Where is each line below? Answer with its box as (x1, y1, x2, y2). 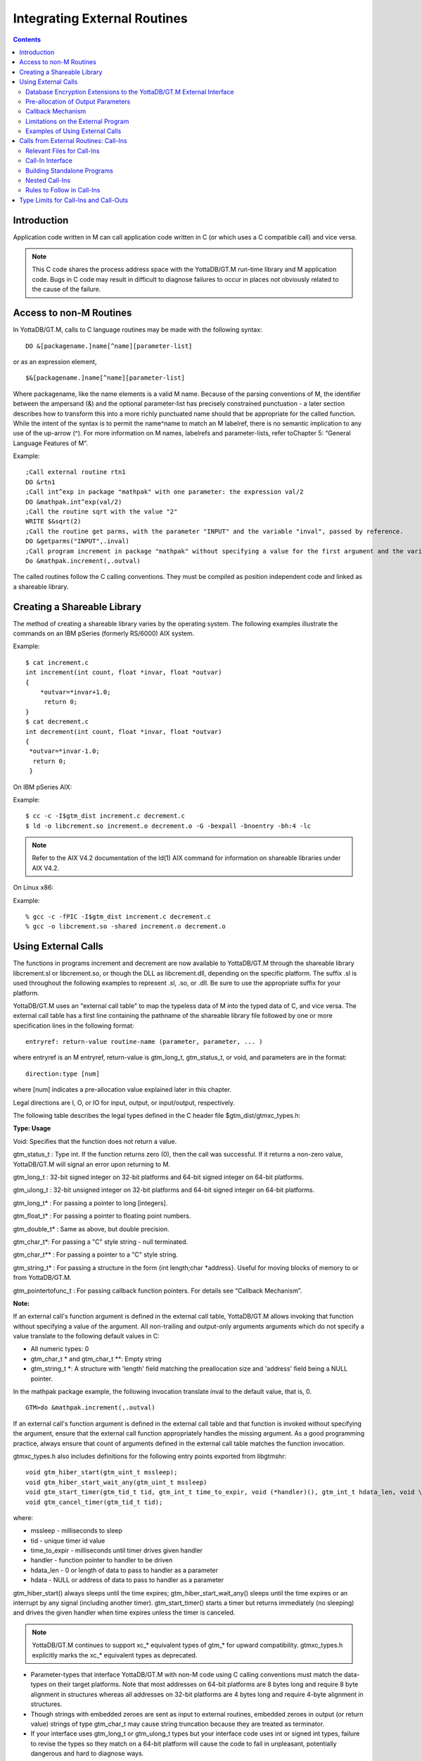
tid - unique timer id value (30, 1536, 105, 1545)
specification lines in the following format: (13, 1021, 134, 1030)
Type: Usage (13, 1124, 51, 1133)
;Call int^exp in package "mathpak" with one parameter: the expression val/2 (25, 488, 304, 496)
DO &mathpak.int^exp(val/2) (25, 497, 122, 506)
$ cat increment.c (25, 659, 89, 666)
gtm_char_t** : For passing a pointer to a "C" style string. (13, 1250, 179, 1259)
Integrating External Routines (13, 11, 188, 26)
